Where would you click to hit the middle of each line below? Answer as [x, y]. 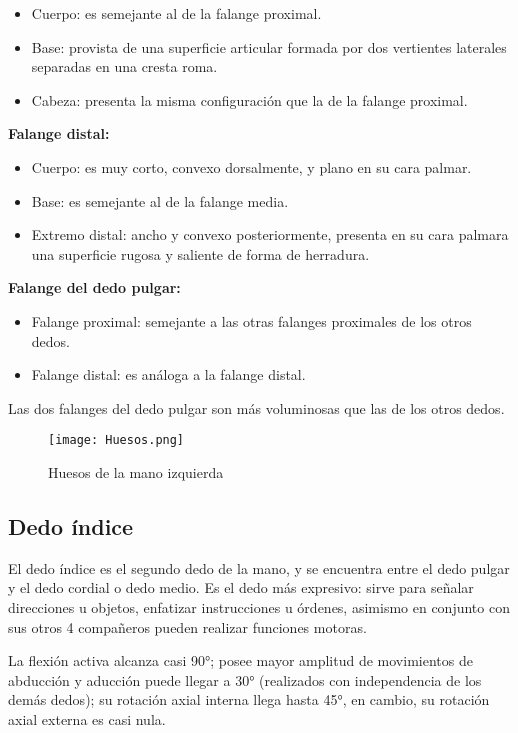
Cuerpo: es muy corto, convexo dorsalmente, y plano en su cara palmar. [251, 166]
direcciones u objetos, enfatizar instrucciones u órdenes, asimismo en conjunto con [259, 606]
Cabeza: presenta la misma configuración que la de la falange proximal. [249, 99]
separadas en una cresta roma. [124, 66]
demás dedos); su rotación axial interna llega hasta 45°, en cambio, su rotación [249, 699]
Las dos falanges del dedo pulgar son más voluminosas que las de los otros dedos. [256, 407]
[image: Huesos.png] [116, 440]
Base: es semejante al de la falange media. [160, 200]
